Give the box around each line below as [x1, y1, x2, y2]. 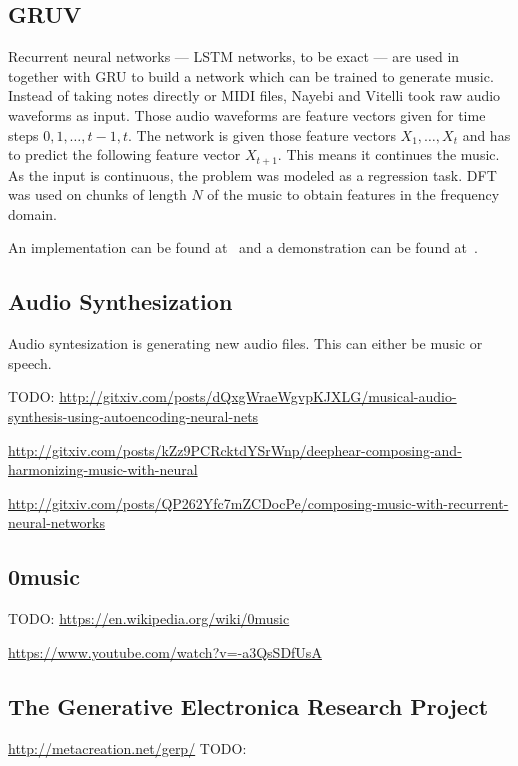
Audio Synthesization [8, 286, 233, 317]
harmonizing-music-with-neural [8, 459, 198, 480]
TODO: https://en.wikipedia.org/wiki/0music [8, 608, 290, 629]
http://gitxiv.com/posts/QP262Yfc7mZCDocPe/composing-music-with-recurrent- [8, 492, 509, 513]
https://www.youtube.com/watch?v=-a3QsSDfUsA [8, 641, 322, 662]
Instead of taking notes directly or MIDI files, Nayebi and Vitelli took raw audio [8, 85, 501, 106]
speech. [8, 352, 52, 373]
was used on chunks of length [8, 184, 187, 205]
